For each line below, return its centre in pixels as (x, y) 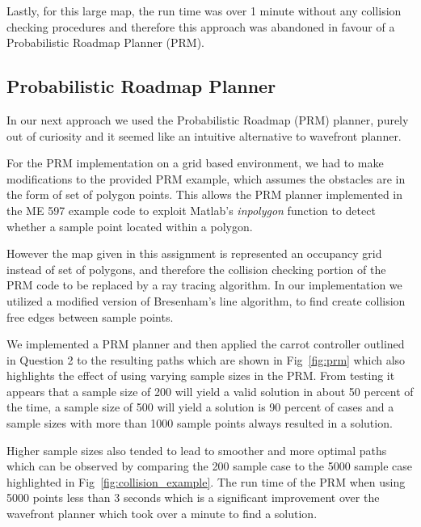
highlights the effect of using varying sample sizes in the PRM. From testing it (201, 375)
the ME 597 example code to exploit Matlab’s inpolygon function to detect (191, 210)
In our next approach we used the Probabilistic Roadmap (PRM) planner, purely (208, 119)
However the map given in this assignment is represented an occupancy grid (194, 253)
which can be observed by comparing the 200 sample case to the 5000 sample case (210, 466)
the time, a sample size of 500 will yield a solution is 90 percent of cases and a (200, 407)
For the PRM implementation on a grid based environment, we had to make (195, 163)
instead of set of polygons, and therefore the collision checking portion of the (196, 269)
